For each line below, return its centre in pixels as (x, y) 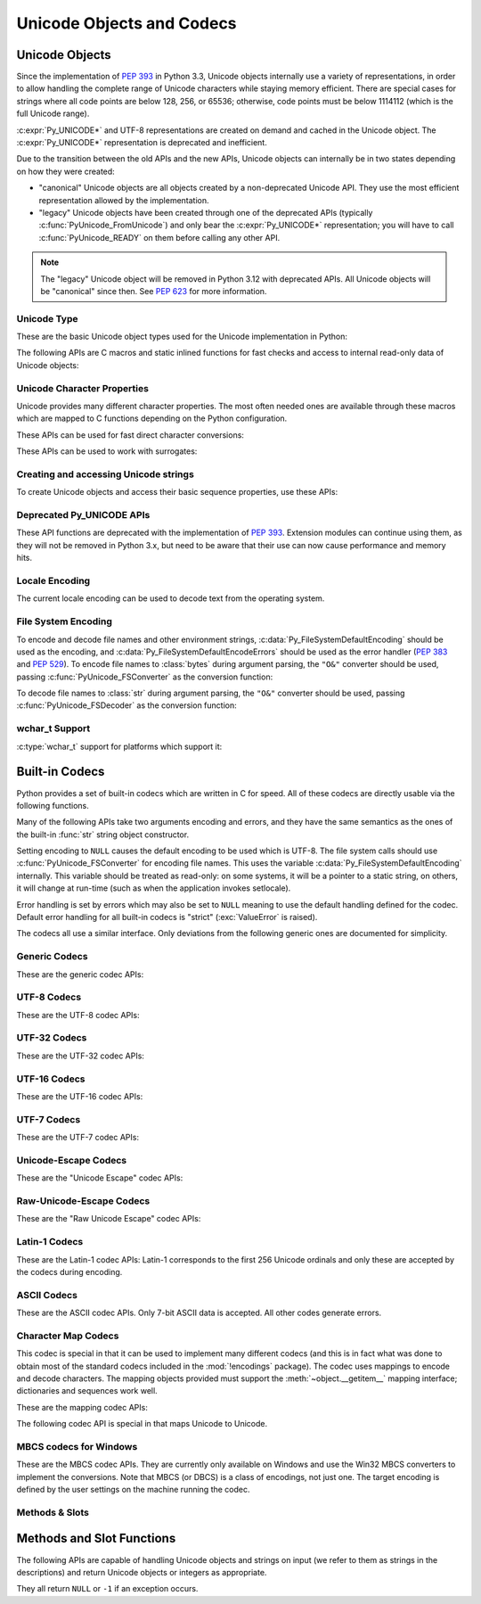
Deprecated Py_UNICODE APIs (83, 515)
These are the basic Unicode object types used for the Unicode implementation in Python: (182, 337)
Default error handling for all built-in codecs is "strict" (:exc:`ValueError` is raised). (167, 917)
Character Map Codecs (68, 1336)
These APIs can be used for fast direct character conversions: (130, 435)
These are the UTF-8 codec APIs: (78, 1015)
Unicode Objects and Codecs (126, 23)
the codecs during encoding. (69, 1271)
